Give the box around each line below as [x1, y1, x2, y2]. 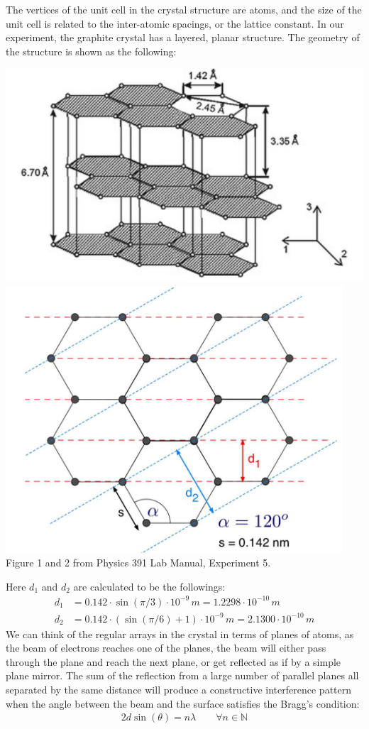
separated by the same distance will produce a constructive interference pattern [6, 681, 352, 696]
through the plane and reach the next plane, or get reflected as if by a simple [6, 654, 341, 669]
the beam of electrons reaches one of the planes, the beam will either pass [6, 640, 326, 655]
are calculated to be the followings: [73, 579, 226, 593]
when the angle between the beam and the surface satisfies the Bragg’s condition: [6, 696, 360, 711]
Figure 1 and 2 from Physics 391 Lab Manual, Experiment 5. [6, 555, 271, 570]
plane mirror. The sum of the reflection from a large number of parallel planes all [6, 668, 359, 683]
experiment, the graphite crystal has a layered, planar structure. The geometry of [6, 30, 360, 45]
